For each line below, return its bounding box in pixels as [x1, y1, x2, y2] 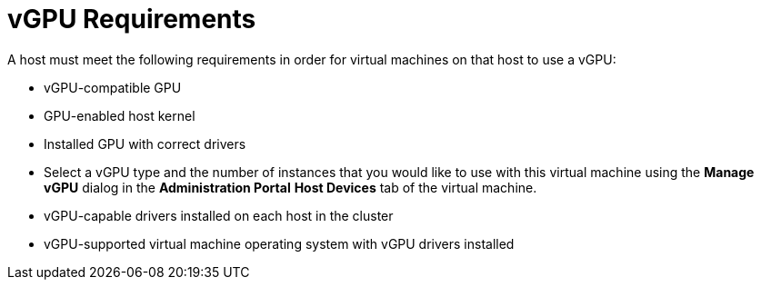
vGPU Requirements [7, 4, 256, 35]
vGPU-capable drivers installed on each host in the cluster [44, 207, 394, 223]
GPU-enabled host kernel [44, 107, 195, 124]
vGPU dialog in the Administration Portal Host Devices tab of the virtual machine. [44, 179, 537, 195]
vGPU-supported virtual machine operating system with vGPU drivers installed [44, 235, 515, 252]
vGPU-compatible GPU [44, 79, 182, 95]
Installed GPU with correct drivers [44, 135, 246, 152]
